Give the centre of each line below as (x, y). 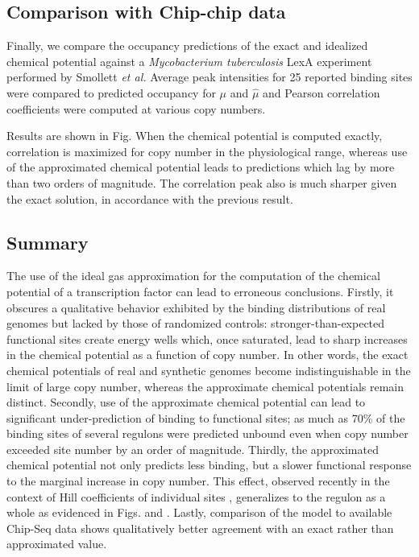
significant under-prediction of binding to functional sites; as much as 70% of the (206, 417)
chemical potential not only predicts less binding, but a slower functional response (209, 465)
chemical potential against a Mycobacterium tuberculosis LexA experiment (189, 61)
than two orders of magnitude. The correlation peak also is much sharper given (202, 182)
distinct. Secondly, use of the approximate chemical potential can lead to (186, 402)
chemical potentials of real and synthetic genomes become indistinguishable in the (209, 370)
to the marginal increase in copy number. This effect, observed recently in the (198, 481)
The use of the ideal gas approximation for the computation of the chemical (193, 276)
